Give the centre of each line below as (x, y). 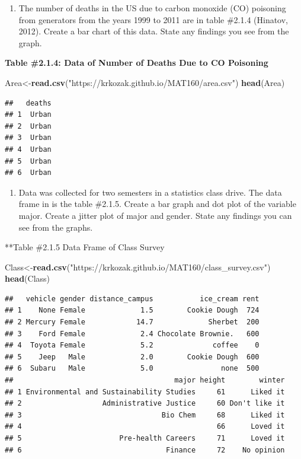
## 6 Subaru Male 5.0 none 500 (132, 369)
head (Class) (28, 278)
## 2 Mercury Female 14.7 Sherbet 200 (132, 322)
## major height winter (145, 380)
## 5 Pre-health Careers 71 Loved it (145, 438)
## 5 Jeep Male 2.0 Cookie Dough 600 (132, 357)
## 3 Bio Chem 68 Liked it (145, 415)
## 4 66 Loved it (145, 427)
